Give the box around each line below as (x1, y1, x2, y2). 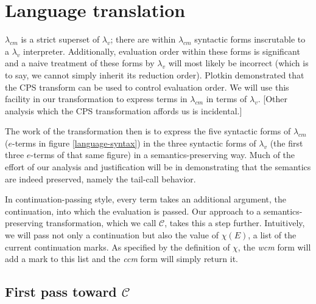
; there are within (110, 33, 176, 46)
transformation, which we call (46, 216, 156, 229)
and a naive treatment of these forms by (5, 57, 155, 69)
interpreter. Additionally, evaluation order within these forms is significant (23, 44, 300, 57)
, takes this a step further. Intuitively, (164, 216, 305, 229)
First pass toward (5, 282, 117, 301)
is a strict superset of (21, 33, 100, 46)
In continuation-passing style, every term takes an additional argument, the (5, 193, 287, 206)
